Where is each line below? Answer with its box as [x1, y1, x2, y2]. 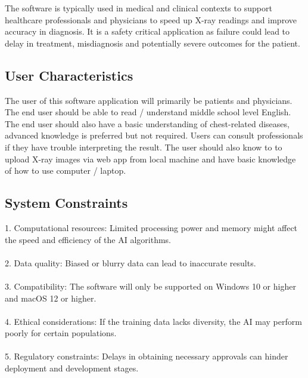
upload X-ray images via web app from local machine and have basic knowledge [5, 152, 296, 165]
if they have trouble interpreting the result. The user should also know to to [5, 140, 282, 153]
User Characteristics [5, 66, 133, 84]
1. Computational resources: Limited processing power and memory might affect [5, 221, 298, 233]
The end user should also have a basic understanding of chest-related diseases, [5, 117, 290, 130]
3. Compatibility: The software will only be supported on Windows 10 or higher [5, 279, 296, 292]
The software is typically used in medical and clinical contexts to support [5, 2, 272, 14]
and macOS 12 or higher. [5, 291, 97, 304]
